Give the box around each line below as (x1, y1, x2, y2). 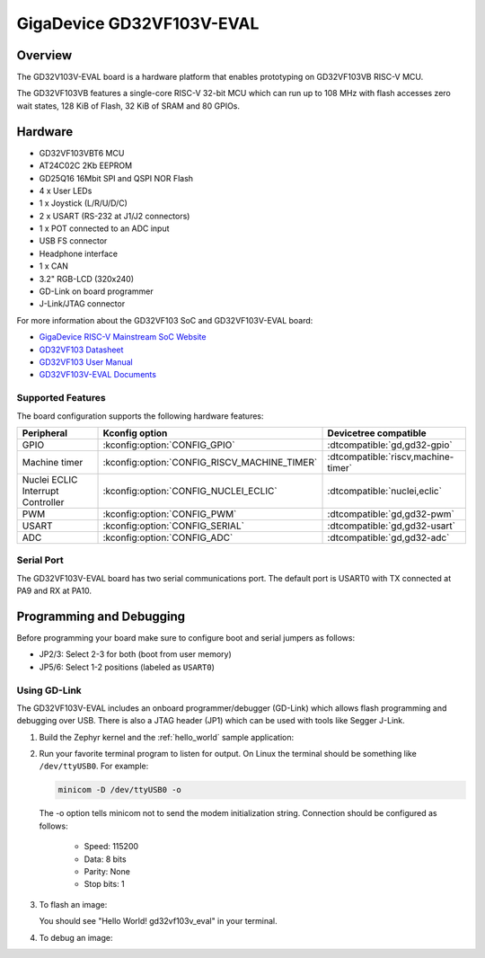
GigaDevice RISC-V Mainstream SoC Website (39, 332, 207, 342)
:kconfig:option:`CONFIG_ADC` (102, 531, 234, 544)
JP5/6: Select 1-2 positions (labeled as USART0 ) (39, 661, 216, 672)
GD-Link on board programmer (39, 286, 154, 297)
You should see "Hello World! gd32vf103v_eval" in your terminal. (39, 916, 278, 927)
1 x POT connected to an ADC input (39, 223, 170, 234)
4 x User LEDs (39, 185, 93, 196)
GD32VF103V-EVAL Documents (39, 369, 157, 380)
